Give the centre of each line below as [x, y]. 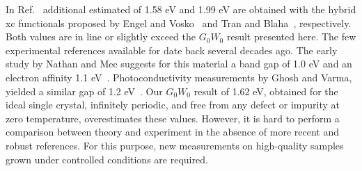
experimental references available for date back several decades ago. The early [172, 50]
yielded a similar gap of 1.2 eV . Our [84, 91]
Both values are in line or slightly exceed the [101, 36]
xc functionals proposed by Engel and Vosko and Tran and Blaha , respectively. [179, 23]
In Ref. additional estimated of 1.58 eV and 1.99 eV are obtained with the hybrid [181, 9]
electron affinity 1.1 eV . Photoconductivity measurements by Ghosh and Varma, [179, 77]
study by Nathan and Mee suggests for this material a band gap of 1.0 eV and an [179, 64]
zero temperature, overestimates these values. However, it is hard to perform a [173, 118]
